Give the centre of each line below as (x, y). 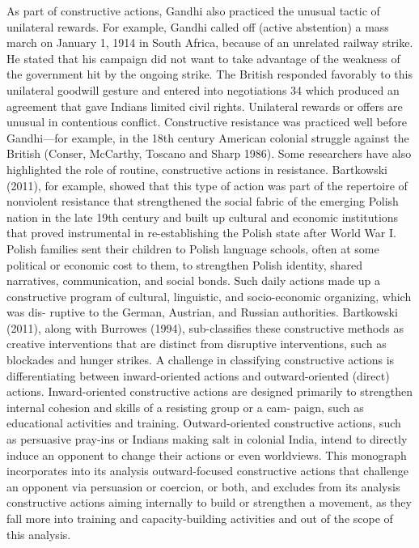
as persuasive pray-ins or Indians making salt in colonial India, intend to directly (207, 439)
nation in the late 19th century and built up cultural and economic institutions (203, 217)
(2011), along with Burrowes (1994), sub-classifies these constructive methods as (205, 327)
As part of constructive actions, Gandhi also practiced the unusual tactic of (193, 11)
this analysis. (39, 534)
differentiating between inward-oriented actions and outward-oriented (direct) (198, 375)
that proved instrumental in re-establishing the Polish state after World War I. (201, 233)
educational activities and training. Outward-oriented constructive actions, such (204, 423)
